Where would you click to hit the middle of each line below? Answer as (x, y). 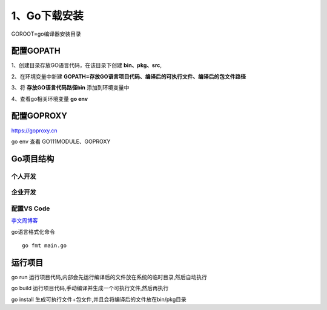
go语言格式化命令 (33, 231)
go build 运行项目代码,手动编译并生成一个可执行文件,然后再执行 (90, 288)
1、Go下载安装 (48, 16)
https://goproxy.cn (34, 131)
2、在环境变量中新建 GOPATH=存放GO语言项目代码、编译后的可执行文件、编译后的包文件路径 (129, 76)
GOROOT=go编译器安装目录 (46, 34)
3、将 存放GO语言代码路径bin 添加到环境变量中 (70, 88)
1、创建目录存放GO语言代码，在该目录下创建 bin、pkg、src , (87, 65)
